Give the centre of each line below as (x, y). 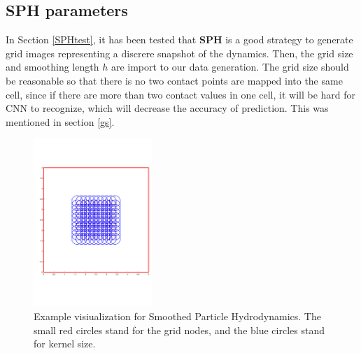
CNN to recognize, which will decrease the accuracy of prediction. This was (167, 108)
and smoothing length (52, 67)
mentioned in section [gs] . (60, 121)
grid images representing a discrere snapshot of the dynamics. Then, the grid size (179, 53)
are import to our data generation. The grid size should (230, 67)
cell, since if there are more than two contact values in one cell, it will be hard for (181, 94)
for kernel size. (65, 344)
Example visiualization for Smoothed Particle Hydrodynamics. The (177, 316)
